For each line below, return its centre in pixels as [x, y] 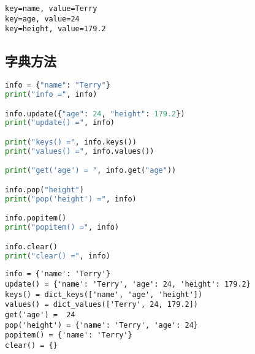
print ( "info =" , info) [51, 95]
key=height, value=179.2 [55, 29]
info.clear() [31, 247]
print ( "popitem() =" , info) [62, 228]
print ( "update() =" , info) [60, 123]
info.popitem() [36, 218]
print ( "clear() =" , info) [58, 256]
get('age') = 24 [40, 315]
